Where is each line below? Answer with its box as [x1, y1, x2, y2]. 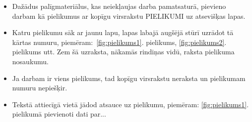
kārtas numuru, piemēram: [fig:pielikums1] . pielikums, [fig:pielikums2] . [12, 37, 227, 47]
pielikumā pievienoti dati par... [12, 109, 106, 119]
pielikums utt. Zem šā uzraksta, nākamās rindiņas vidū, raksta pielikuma [12, 46, 235, 57]
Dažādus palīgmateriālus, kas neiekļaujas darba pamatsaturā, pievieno [12, 1, 226, 11]
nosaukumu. [12, 56, 49, 66]
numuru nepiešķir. [12, 82, 67, 93]
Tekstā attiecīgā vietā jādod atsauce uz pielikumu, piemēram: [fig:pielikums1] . [12, 99, 249, 109]
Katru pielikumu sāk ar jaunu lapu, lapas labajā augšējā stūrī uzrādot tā [12, 27, 234, 38]
